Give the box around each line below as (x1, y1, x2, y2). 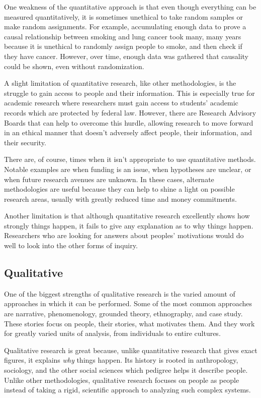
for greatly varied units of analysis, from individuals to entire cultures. (4, 328, 221, 338)
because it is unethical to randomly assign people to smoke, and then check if (4, 41, 242, 51)
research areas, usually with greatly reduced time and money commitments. (4, 193, 237, 204)
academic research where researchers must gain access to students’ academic (4, 97, 238, 108)
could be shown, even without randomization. (4, 61, 144, 71)
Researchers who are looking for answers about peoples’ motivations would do (4, 230, 244, 241)
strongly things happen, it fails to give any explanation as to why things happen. (4, 220, 253, 231)
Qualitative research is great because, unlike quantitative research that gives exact (4, 345, 257, 355)
